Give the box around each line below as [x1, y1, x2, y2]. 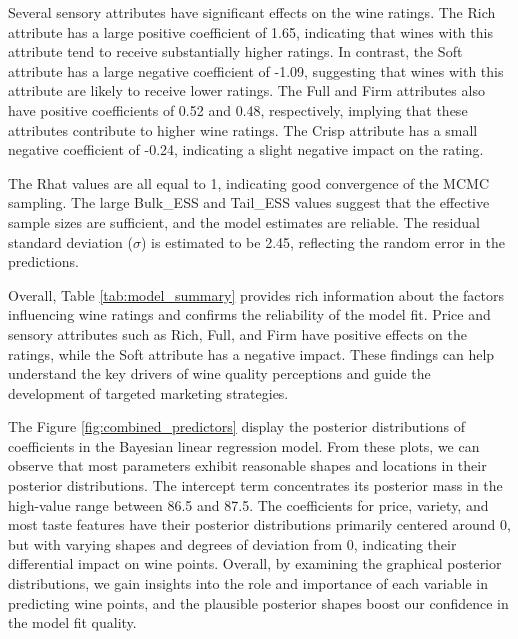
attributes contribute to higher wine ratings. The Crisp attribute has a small [8, 119, 478, 140]
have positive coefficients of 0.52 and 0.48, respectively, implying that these [8, 99, 468, 120]
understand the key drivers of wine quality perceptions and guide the [8, 363, 431, 384]
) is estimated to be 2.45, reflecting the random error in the [140, 231, 505, 252]
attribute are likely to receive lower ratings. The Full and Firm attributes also [8, 80, 485, 101]
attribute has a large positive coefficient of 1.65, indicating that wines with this [8, 21, 493, 42]
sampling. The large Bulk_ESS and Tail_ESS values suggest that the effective [8, 192, 490, 213]
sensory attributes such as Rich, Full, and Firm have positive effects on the [8, 323, 467, 344]
